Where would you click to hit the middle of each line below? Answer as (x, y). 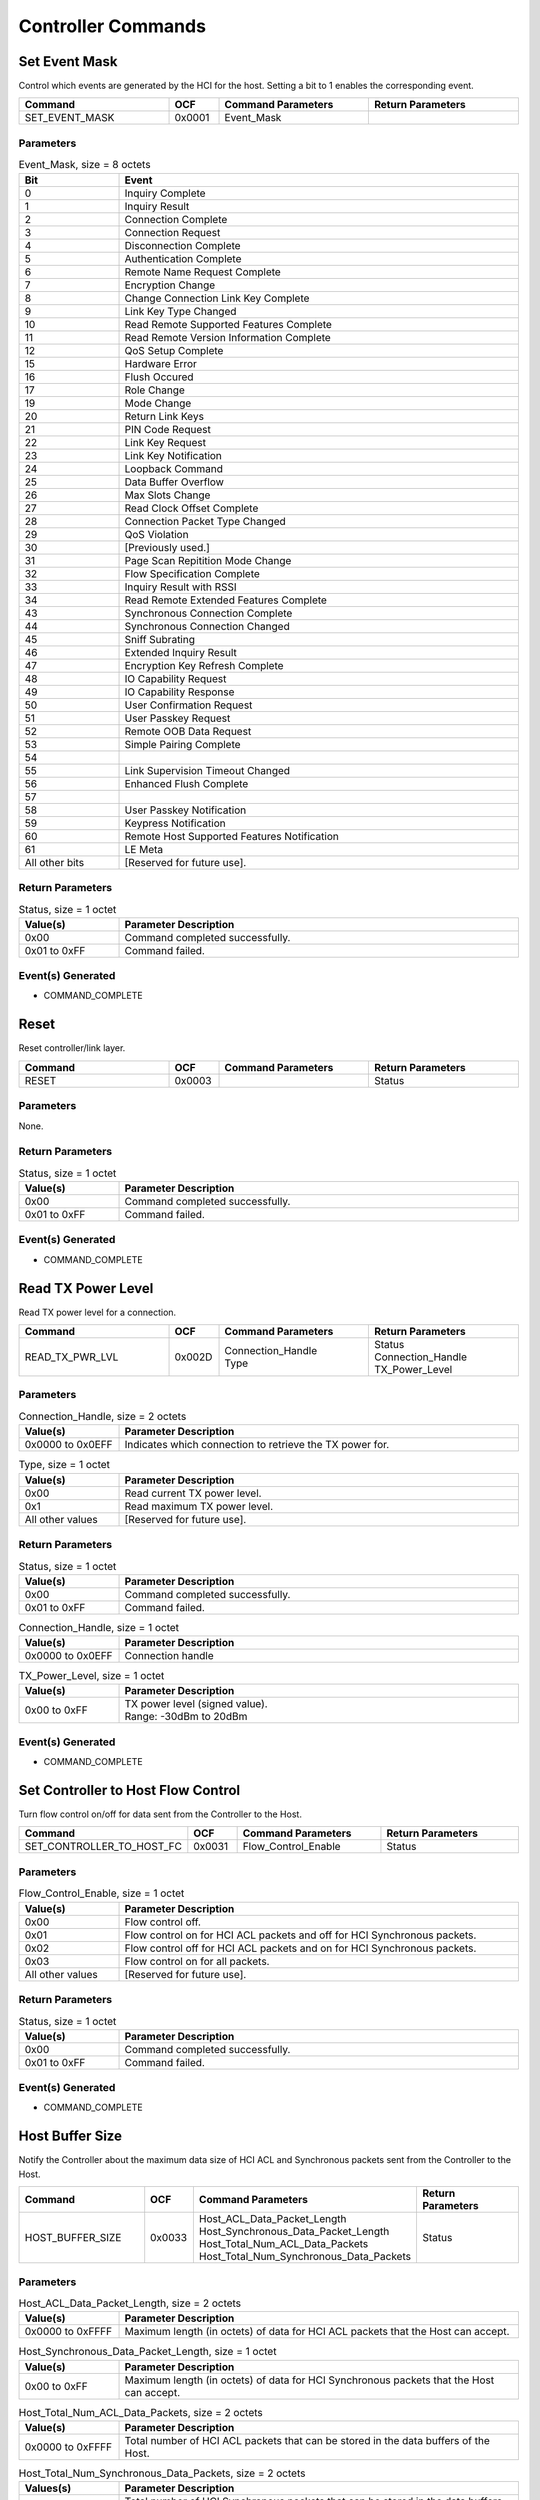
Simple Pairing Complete (182, 744)
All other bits (54, 862)
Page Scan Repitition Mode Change (208, 560)
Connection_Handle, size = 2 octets (102, 1416)
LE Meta (144, 849)
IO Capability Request (175, 678)
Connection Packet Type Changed (205, 521)
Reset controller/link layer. (72, 1048)
